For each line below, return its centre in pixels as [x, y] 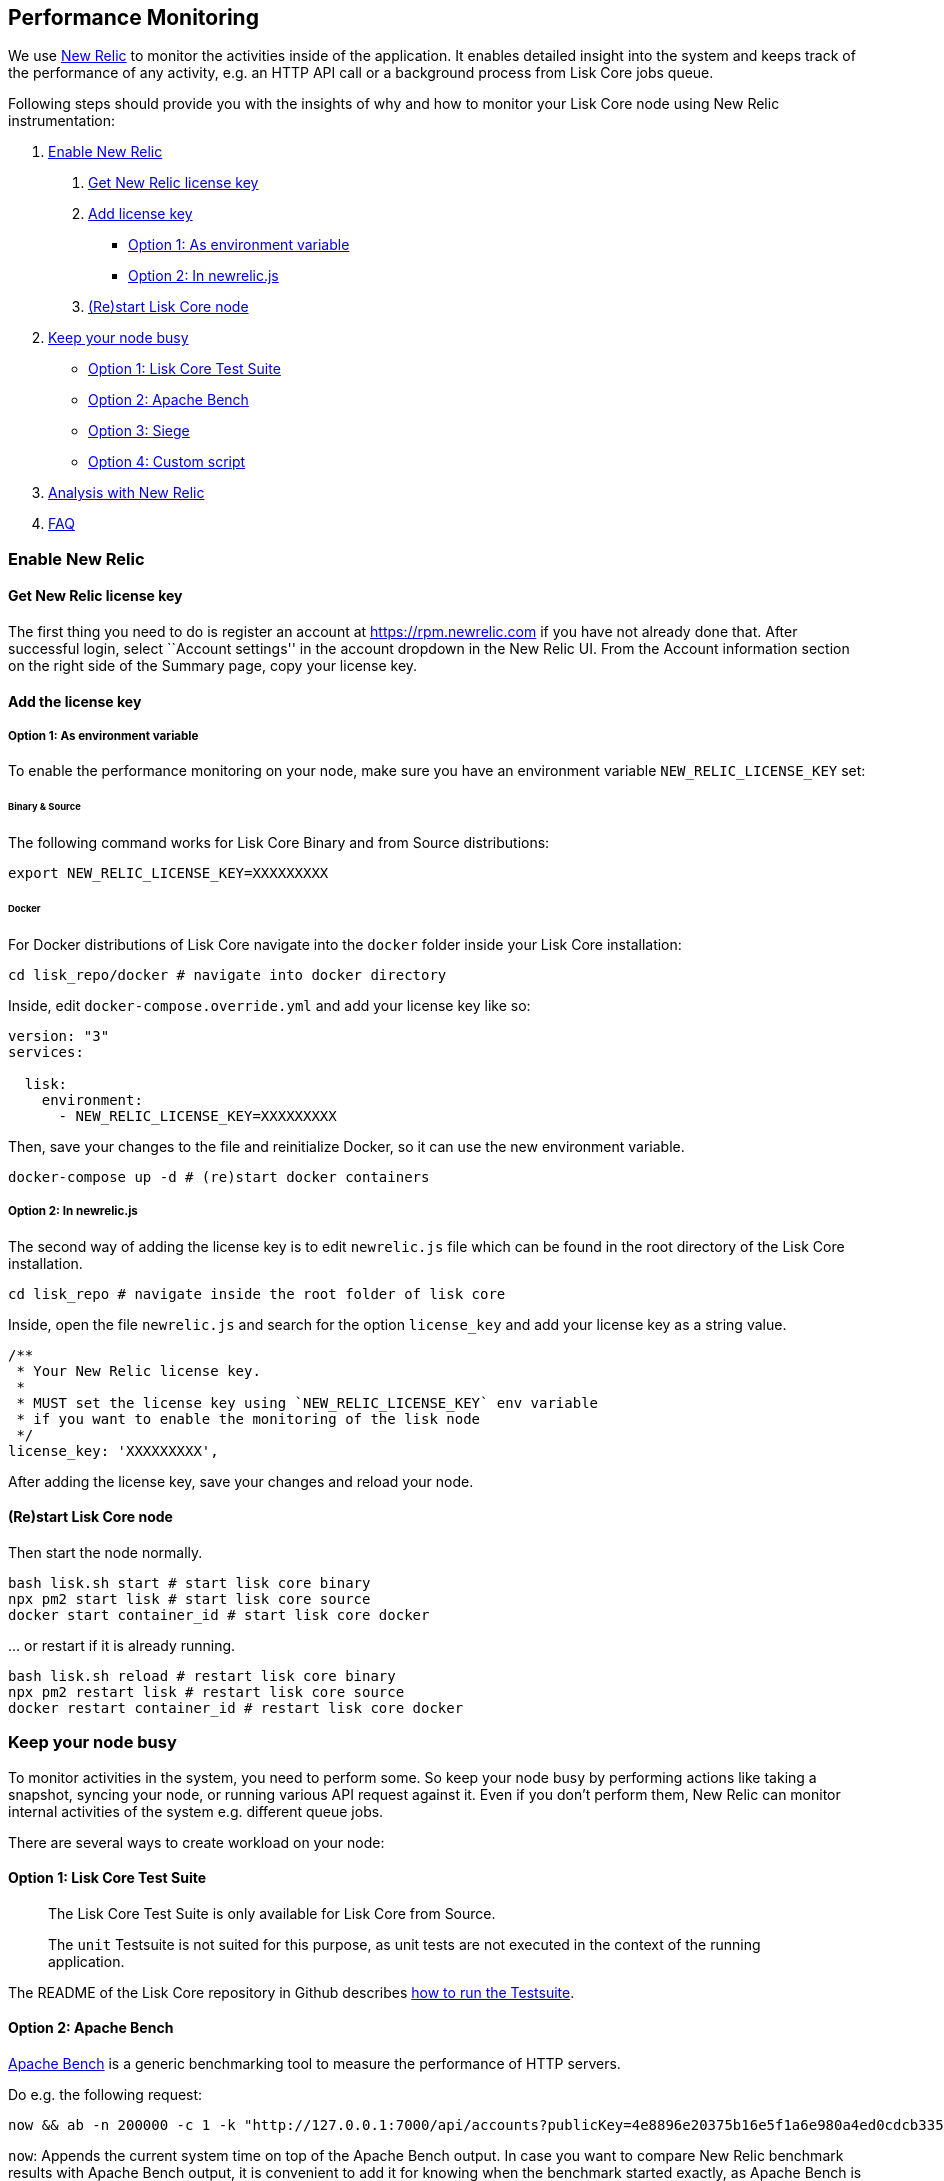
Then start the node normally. [105, 1552]
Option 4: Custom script [167, 462]
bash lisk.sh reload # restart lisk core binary [202, 1675]
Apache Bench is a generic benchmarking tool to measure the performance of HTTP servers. [314, 2063]
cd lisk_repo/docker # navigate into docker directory [227, 974]
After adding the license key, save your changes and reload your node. [241, 1481]
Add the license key [75, 701]
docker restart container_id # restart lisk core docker [236, 1707]
